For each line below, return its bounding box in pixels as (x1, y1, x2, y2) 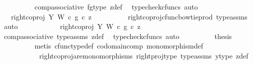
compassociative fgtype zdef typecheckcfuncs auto (34, 1, 198, 11)
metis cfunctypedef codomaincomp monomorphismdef (34, 40, 203, 51)
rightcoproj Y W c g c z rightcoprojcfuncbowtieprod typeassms (11, 11, 247, 21)
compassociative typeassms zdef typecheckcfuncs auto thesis (4, 30, 232, 41)
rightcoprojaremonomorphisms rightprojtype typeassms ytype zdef (39, 50, 248, 60)
